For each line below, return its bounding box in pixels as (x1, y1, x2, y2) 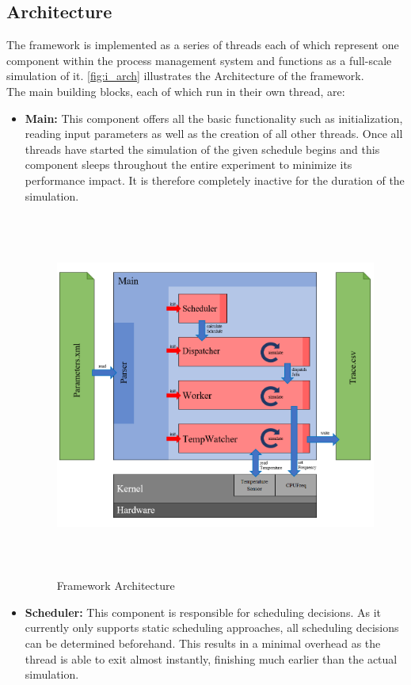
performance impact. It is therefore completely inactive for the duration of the (25, 171, 405, 188)
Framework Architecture (56, 577, 175, 594)
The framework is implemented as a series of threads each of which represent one (6, 36, 399, 53)
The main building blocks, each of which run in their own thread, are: (6, 82, 345, 99)
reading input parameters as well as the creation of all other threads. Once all (25, 125, 403, 142)
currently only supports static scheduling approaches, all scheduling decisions (25, 619, 399, 636)
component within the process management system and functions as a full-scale (6, 52, 392, 68)
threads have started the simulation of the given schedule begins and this (25, 140, 380, 157)
